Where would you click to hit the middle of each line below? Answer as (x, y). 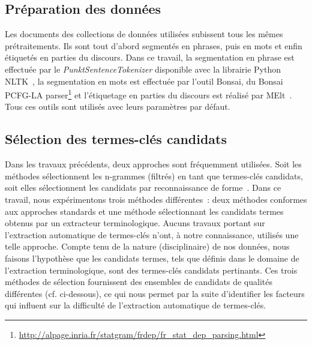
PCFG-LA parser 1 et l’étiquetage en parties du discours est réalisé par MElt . (148, 94)
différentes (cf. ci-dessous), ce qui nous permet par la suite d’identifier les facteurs (155, 293)
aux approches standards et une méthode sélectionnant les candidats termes (144, 211)
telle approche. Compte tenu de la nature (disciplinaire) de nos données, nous (147, 246)
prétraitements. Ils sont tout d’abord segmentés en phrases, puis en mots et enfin (154, 45)
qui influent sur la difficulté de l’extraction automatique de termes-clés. (136, 305)
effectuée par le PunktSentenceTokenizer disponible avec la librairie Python (143, 69)
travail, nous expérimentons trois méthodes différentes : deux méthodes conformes (156, 199)
